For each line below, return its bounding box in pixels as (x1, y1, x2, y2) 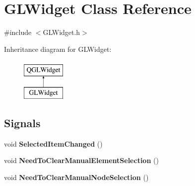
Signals (4, 115, 41, 130)
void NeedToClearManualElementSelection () (4, 155, 159, 166)
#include (4, 27, 32, 37)
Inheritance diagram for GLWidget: (4, 43, 112, 54)
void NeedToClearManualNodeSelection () (4, 172, 149, 182)
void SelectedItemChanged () (4, 138, 103, 149)
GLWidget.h (43, 27, 80, 37)
